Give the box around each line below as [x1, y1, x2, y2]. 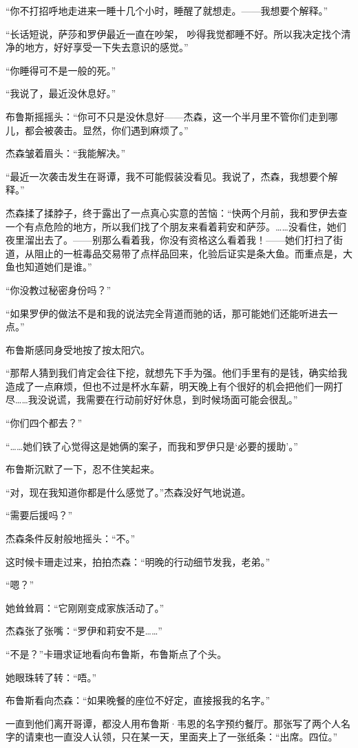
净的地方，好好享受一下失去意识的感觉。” [6, 40, 189, 54]
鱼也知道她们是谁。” [6, 259, 92, 274]
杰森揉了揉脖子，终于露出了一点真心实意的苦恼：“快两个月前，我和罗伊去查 [6, 205, 348, 220]
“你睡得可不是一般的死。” [6, 63, 116, 77]
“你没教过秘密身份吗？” [6, 282, 112, 297]
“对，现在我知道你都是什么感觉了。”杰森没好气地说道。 [6, 484, 251, 499]
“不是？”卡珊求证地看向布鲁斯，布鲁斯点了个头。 [6, 647, 227, 661]
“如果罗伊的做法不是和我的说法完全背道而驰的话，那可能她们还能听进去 [6, 306, 328, 320]
